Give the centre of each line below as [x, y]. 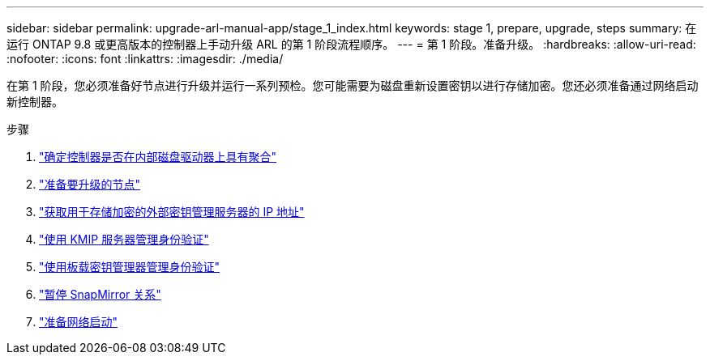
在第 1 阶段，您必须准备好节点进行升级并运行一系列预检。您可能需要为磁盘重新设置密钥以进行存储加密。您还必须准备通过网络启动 [353, 85]
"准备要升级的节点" [90, 184]
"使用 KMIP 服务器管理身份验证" [124, 239]
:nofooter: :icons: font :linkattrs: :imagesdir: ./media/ [145, 59]
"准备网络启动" [79, 322]
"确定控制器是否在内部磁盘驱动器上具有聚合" [158, 157]
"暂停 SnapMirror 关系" [100, 294]
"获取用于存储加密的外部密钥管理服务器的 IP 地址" [172, 212]
